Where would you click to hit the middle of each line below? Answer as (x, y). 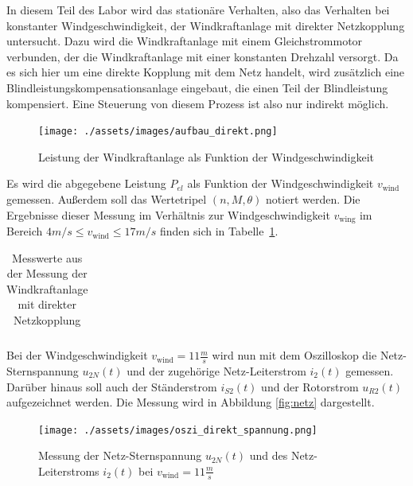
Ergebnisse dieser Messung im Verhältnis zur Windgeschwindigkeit (168, 214)
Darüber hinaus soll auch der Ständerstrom (112, 386)
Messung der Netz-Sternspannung (120, 455)
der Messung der (47, 273)
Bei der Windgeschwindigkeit (77, 355)
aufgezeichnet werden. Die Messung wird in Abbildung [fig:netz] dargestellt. (191, 402)
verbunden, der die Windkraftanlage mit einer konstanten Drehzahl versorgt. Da (203, 56)
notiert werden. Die (313, 199)
